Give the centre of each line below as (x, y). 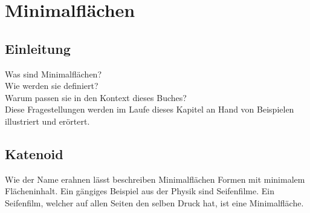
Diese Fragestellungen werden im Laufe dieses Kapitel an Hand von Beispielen (150, 109)
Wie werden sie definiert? (52, 86)
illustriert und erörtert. (47, 121)
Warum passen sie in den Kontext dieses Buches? (96, 97)
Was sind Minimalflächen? (53, 74)
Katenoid (34, 153)
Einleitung (38, 48)
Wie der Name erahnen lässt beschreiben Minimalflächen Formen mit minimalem (155, 179)
